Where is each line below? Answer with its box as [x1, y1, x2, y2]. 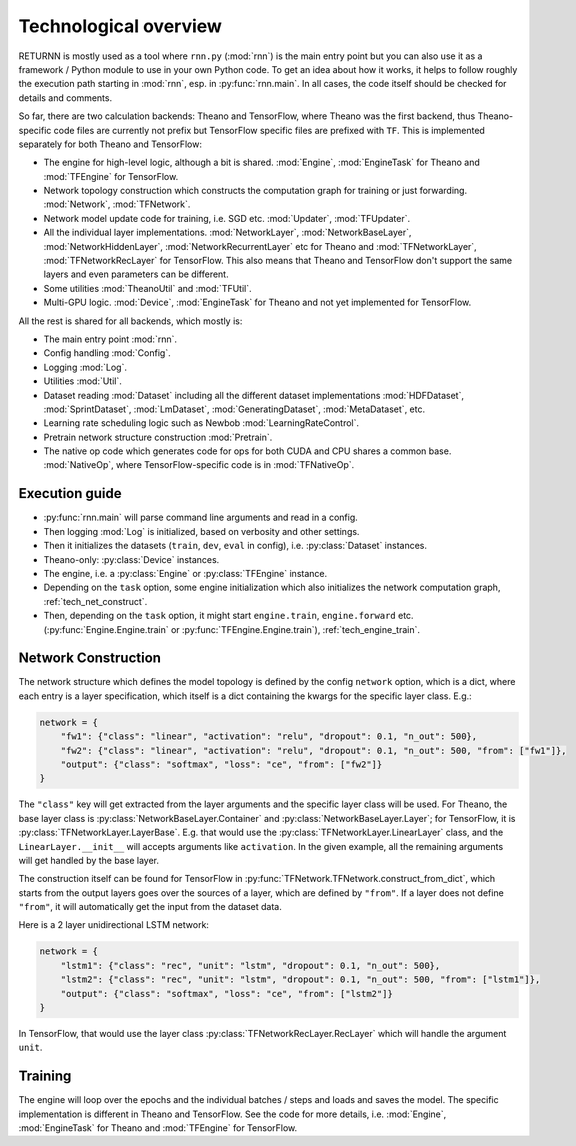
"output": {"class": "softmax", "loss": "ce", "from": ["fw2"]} [60, 758, 383, 770]
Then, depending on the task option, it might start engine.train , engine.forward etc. [43, 610, 414, 622]
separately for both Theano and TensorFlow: [18, 138, 202, 150]
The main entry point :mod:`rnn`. [43, 333, 177, 345]
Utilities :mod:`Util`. [43, 375, 122, 387]
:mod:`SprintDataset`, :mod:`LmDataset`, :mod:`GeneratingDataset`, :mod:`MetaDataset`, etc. [43, 403, 425, 415]
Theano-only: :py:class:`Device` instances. [43, 553, 220, 565]
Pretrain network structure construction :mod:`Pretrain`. [43, 431, 273, 443]
